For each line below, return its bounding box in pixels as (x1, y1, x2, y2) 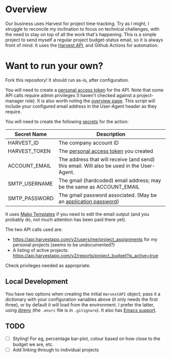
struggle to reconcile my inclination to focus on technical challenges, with (5, 26, 159, 32)
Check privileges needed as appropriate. (5, 262, 91, 269)
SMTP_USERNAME (8, 180, 53, 187)
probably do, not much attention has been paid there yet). (5, 216, 126, 223)
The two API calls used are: (5, 226, 63, 232)
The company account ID (58, 139, 119, 146)
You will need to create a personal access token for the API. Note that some (5, 87, 164, 93)
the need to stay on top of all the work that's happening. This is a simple (5, 31, 157, 37)
